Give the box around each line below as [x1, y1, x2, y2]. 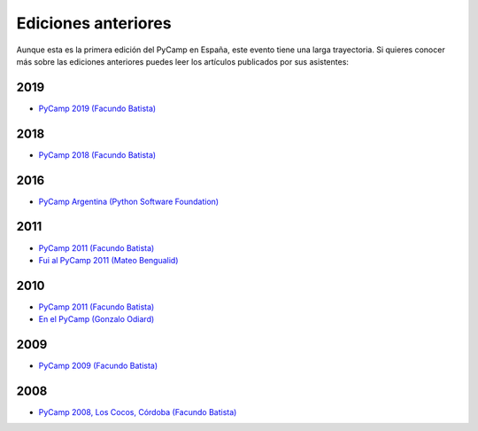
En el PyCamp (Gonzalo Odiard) [38, 314, 155, 325]
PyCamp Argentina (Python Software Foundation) [38, 196, 220, 207]
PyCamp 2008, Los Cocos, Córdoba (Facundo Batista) [38, 407, 237, 418]
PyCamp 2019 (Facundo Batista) [38, 103, 157, 114]
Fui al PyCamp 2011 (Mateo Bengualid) [38, 255, 179, 265]
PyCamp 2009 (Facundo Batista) [38, 360, 158, 372]
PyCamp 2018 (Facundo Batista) [38, 149, 157, 160]
